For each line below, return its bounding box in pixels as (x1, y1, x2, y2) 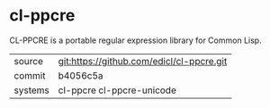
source (13, 54, 43, 67)
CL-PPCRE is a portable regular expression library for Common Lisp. (9, 35, 263, 46)
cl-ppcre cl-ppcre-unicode (58, 84, 177, 96)
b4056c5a (58, 69, 103, 81)
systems (13, 84, 49, 96)
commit (13, 69, 46, 81)
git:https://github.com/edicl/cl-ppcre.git (58, 54, 228, 67)
